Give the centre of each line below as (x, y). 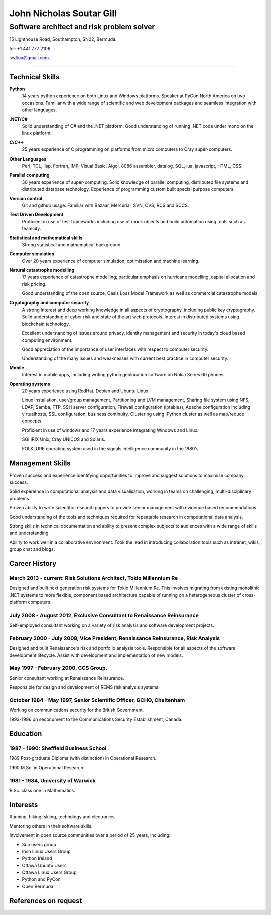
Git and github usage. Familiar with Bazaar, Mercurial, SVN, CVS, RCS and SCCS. (105, 205)
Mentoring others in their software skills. (51, 826)
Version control (26, 198)
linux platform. (37, 133)
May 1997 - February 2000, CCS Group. (58, 668)
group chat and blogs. (32, 549)
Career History (33, 564)
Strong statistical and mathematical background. (72, 245)
